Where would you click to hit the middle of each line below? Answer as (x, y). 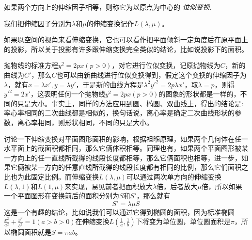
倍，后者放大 (177, 186)
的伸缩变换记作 (110, 23)
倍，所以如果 (222, 186)
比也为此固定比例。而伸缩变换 (51, 176)
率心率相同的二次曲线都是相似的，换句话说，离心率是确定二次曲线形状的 (119, 113)
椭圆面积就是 (31, 232)
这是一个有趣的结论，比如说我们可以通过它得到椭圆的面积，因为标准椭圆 (119, 212)
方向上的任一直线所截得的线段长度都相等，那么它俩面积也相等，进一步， (126, 157)
